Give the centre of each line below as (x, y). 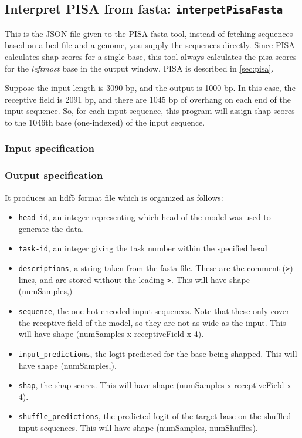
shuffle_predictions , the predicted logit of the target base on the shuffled (155, 416)
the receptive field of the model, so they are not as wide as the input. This (152, 322)
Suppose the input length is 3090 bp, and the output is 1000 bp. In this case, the (150, 88)
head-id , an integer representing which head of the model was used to (145, 217)
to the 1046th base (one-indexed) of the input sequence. (105, 122)
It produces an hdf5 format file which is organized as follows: (114, 197)
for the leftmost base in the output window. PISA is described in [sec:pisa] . (139, 68)
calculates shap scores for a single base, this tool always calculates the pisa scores (151, 56)
